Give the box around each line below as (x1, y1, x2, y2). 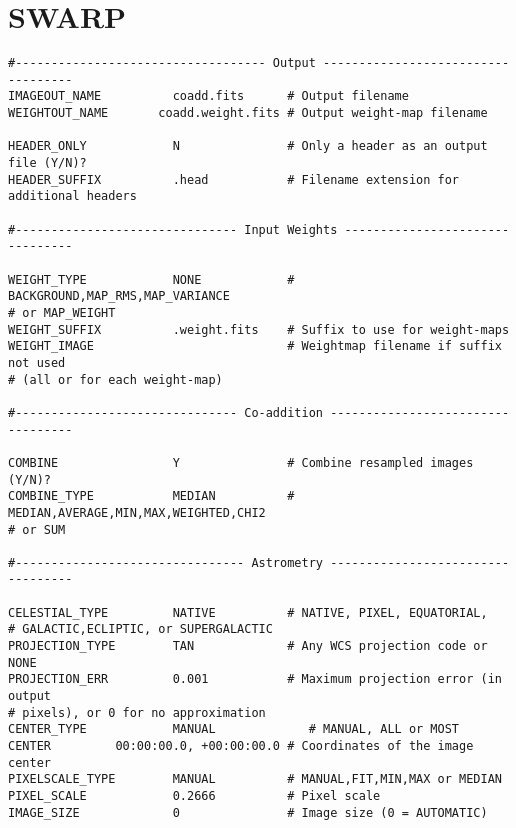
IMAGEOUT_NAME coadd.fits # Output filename (8, 89, 409, 104)
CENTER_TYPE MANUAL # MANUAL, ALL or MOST (8, 722, 460, 737)
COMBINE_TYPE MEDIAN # (8, 489, 295, 504)
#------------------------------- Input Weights (8, 222, 338, 237)
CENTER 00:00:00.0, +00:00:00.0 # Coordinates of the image (8, 739, 474, 754)
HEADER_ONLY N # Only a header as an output (8, 139, 488, 154)
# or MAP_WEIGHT (8, 305, 116, 320)
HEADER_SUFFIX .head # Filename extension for (8, 172, 460, 187)
